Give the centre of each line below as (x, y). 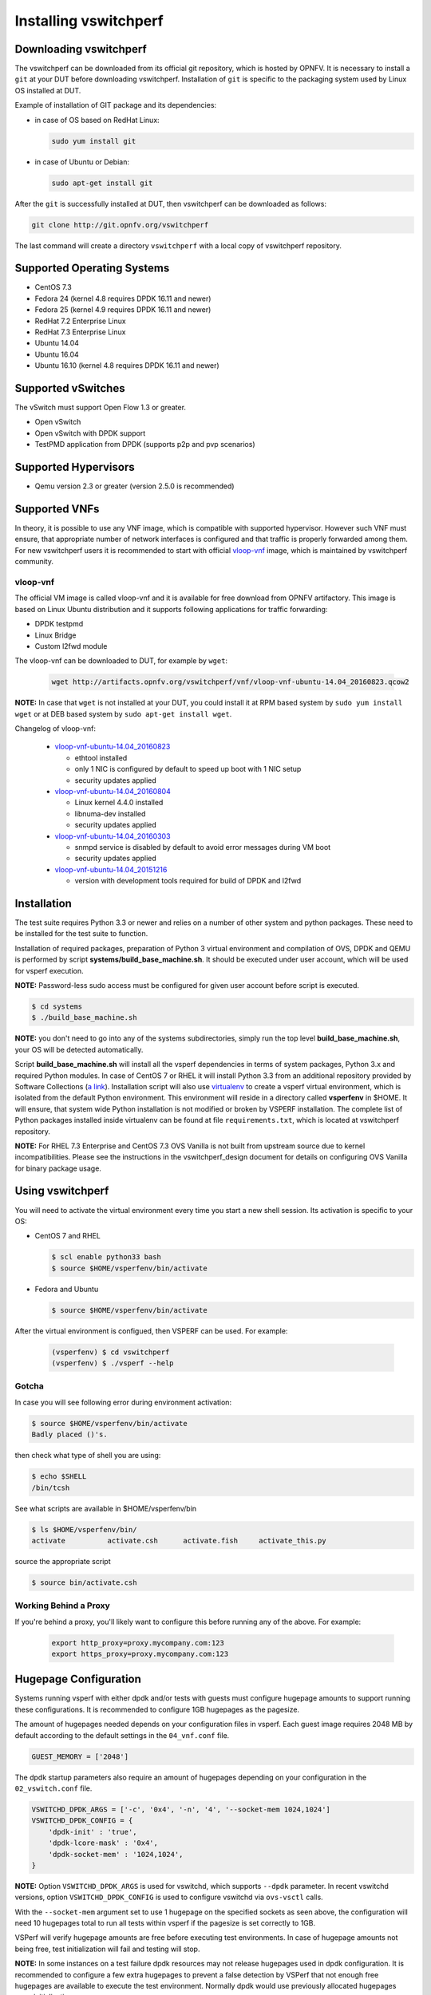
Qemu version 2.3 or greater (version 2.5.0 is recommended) (134, 486)
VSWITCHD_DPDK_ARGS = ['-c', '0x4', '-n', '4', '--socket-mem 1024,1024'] (181, 1809)
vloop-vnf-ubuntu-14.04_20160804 (113, 792)
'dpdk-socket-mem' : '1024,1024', (116, 1854)
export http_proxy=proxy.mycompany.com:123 (138, 1643)
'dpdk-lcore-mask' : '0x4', (103, 1843)
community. (34, 562)
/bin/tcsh (51, 1487)
